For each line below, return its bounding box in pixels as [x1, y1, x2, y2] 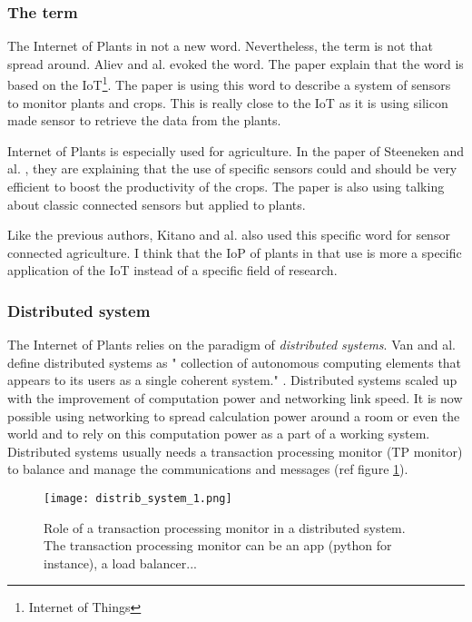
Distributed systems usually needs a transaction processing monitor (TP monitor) [7, 441, 463, 460]
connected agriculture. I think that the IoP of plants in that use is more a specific [7, 242, 462, 262]
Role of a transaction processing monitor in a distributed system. [44, 518, 406, 537]
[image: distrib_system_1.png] [44, 491, 232, 505]
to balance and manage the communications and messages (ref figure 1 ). [7, 459, 408, 479]
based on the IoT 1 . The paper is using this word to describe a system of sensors [7, 73, 451, 94]
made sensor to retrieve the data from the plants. [7, 111, 281, 130]
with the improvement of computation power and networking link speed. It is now [7, 389, 463, 407]
